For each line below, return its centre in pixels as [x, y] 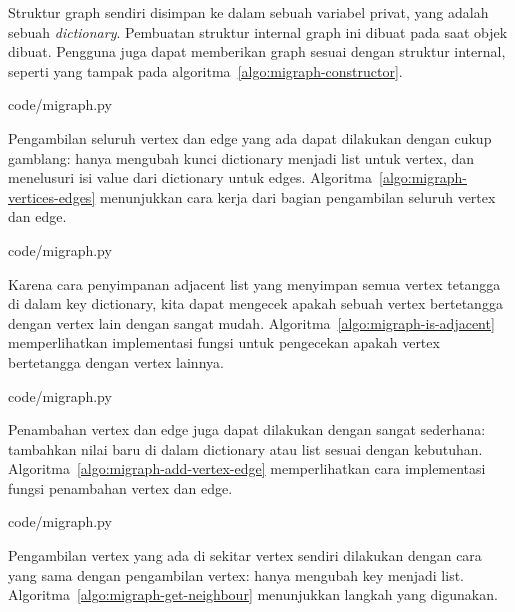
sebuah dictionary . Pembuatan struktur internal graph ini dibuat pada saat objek [258, 31]
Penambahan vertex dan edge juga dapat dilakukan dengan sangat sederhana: [247, 429]
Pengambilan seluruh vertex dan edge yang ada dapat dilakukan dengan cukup [250, 137]
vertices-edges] [52, 196]
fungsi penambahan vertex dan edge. [120, 487]
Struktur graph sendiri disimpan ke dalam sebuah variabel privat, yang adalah [248, 12]
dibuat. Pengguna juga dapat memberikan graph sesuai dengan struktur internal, [257, 51]
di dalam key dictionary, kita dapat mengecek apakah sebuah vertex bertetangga [255, 303]
